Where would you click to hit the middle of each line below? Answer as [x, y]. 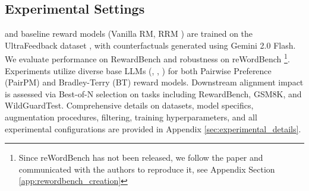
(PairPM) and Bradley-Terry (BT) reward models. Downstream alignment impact [154, 82]
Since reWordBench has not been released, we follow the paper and [141, 157]
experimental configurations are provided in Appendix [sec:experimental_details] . [153, 128]
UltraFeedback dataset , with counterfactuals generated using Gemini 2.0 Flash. [150, 45]
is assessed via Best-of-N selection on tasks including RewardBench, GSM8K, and [153, 93]
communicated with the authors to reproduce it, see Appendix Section [147, 169]
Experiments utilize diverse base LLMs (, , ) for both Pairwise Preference [138, 70]
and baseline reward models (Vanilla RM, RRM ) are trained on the [129, 34]
